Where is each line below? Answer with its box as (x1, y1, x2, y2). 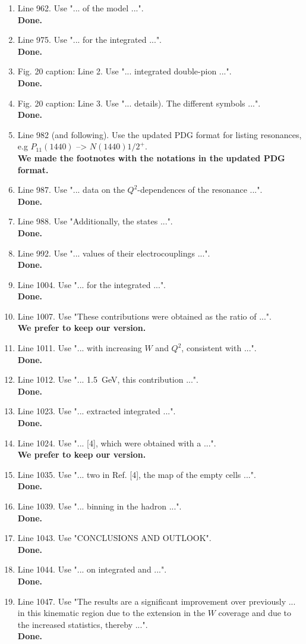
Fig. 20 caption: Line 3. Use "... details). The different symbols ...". (17, 96, 261, 109)
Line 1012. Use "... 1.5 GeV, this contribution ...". (17, 373, 199, 386)
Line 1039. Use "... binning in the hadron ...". (17, 500, 182, 512)
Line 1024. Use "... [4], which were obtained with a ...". (17, 436, 216, 449)
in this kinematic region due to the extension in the (17, 607, 205, 619)
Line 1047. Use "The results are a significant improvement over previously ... (17, 595, 296, 607)
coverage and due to (218, 607, 292, 619)
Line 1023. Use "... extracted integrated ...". (17, 405, 176, 417)
